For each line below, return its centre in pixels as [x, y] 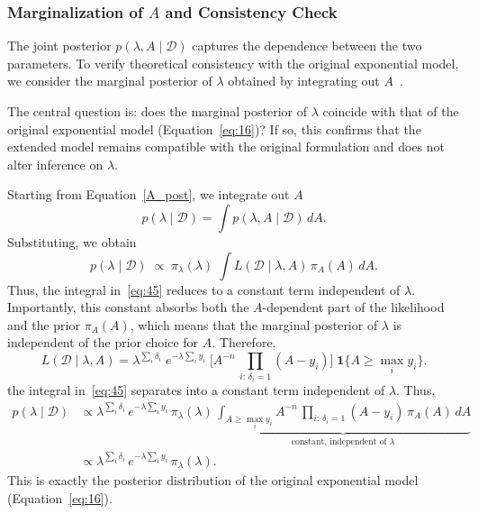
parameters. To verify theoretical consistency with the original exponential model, [233, 63]
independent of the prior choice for [103, 342]
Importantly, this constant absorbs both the [128, 307]
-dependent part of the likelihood [353, 307]
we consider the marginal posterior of [110, 81]
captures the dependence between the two [307, 46]
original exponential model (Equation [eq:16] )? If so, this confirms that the [214, 128]
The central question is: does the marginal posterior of [157, 111]
